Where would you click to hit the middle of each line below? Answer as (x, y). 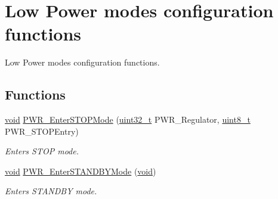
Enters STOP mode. (42, 151)
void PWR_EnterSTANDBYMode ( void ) (81, 171)
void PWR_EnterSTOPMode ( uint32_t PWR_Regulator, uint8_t (128, 119)
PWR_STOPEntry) (42, 131)
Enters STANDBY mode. (51, 191)
